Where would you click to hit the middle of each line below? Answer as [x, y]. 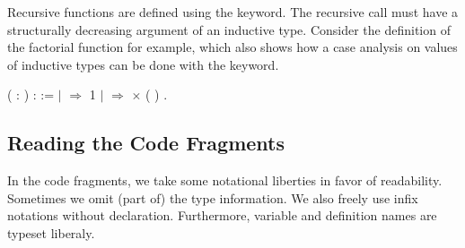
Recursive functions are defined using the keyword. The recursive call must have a [233, 12]
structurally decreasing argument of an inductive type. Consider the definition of [229, 29]
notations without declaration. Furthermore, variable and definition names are [222, 215]
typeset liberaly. [51, 232]
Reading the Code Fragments [146, 143]
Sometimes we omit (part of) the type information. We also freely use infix [213, 197]
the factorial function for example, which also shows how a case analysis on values [232, 47]
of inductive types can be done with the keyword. [143, 64]
